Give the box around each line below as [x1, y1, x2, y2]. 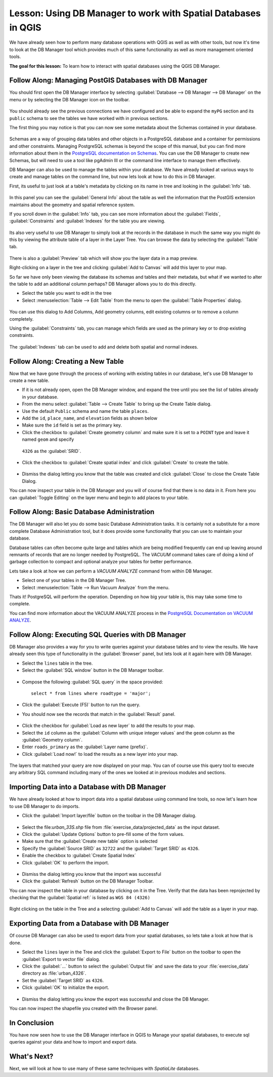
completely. [9, 316, 34, 322]
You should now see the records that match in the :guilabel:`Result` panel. [22, 711, 175, 717]
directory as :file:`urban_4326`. [22, 970, 86, 976]
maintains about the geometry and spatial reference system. [9, 202, 135, 208]
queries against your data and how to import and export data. [9, 1039, 138, 1045]
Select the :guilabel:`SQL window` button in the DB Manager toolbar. [22, 667, 164, 673]
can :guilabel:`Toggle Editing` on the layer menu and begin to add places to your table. [9, 494, 189, 501]
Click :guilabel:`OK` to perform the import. [22, 859, 109, 866]
